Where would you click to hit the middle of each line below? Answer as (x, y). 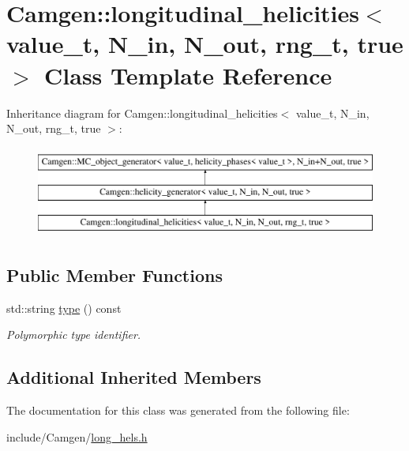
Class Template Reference (188, 75)
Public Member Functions (114, 275)
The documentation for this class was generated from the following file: (178, 410)
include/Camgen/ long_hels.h (77, 436)
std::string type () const (64, 308)
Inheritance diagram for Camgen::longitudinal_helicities (142, 113)
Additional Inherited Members (134, 377)
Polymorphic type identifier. (74, 334)
